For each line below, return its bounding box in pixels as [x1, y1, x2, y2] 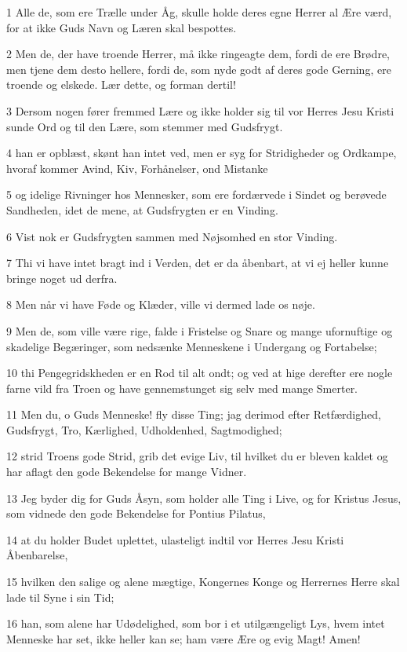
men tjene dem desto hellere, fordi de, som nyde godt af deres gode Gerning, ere [6, 60, 391, 77]
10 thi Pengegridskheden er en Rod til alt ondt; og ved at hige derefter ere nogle [6, 364, 393, 381]
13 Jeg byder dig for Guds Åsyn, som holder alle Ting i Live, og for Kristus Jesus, [6, 489, 402, 506]
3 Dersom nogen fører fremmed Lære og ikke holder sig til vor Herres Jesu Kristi [6, 102, 394, 119]
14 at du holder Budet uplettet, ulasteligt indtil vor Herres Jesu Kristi [6, 531, 344, 548]
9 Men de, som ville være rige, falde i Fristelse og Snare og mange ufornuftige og [6, 322, 393, 339]
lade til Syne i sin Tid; [6, 588, 114, 605]
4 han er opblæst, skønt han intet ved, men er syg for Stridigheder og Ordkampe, [6, 145, 397, 161]
